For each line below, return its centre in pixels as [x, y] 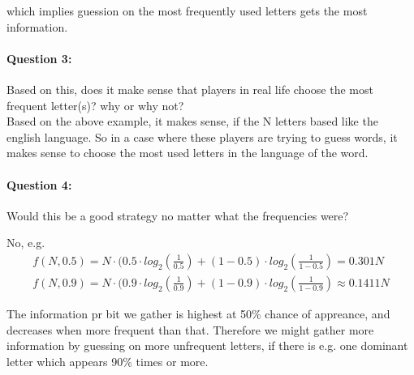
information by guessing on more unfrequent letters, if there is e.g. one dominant [207, 345]
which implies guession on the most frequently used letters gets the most [187, 11]
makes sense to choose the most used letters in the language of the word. [188, 153]
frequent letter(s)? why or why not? [95, 105]
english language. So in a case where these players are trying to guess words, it [202, 136]
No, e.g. [26, 243]
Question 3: [39, 58]
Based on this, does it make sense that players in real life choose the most [190, 89]
